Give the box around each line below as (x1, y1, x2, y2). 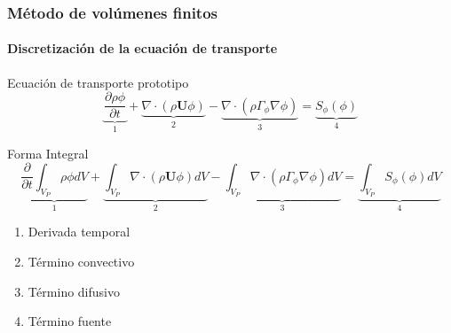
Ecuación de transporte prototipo (7, 73, 189, 91)
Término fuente (28, 312, 112, 330)
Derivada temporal (28, 222, 131, 241)
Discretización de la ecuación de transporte (7, 39, 278, 58)
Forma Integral (7, 143, 89, 162)
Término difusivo (28, 282, 120, 300)
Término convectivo (28, 252, 135, 271)
